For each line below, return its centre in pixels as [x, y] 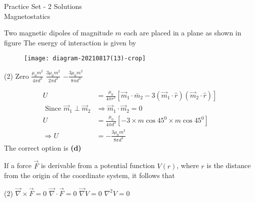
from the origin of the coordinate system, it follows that [89, 175]
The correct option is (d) [43, 147]
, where [188, 165]
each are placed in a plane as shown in [182, 33]
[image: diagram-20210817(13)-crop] [85, 59]
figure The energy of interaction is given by [70, 42]
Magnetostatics [27, 16]
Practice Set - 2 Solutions [43, 6]
